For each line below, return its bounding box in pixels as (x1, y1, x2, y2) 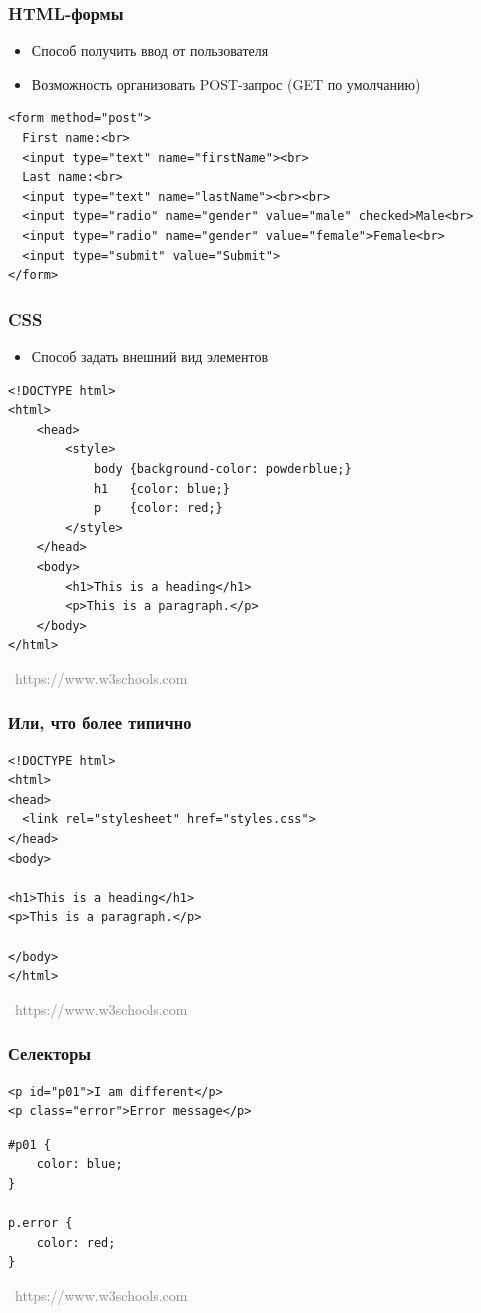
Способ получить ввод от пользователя (31, 40, 269, 61)
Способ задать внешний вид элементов (31, 345, 269, 366)
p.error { (8, 1216, 73, 1231)
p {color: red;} (93, 501, 223, 516)
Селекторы (8, 1041, 92, 1066)
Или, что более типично (8, 710, 192, 735)
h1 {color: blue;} (93, 481, 230, 496)
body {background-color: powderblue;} (93, 461, 352, 476)
